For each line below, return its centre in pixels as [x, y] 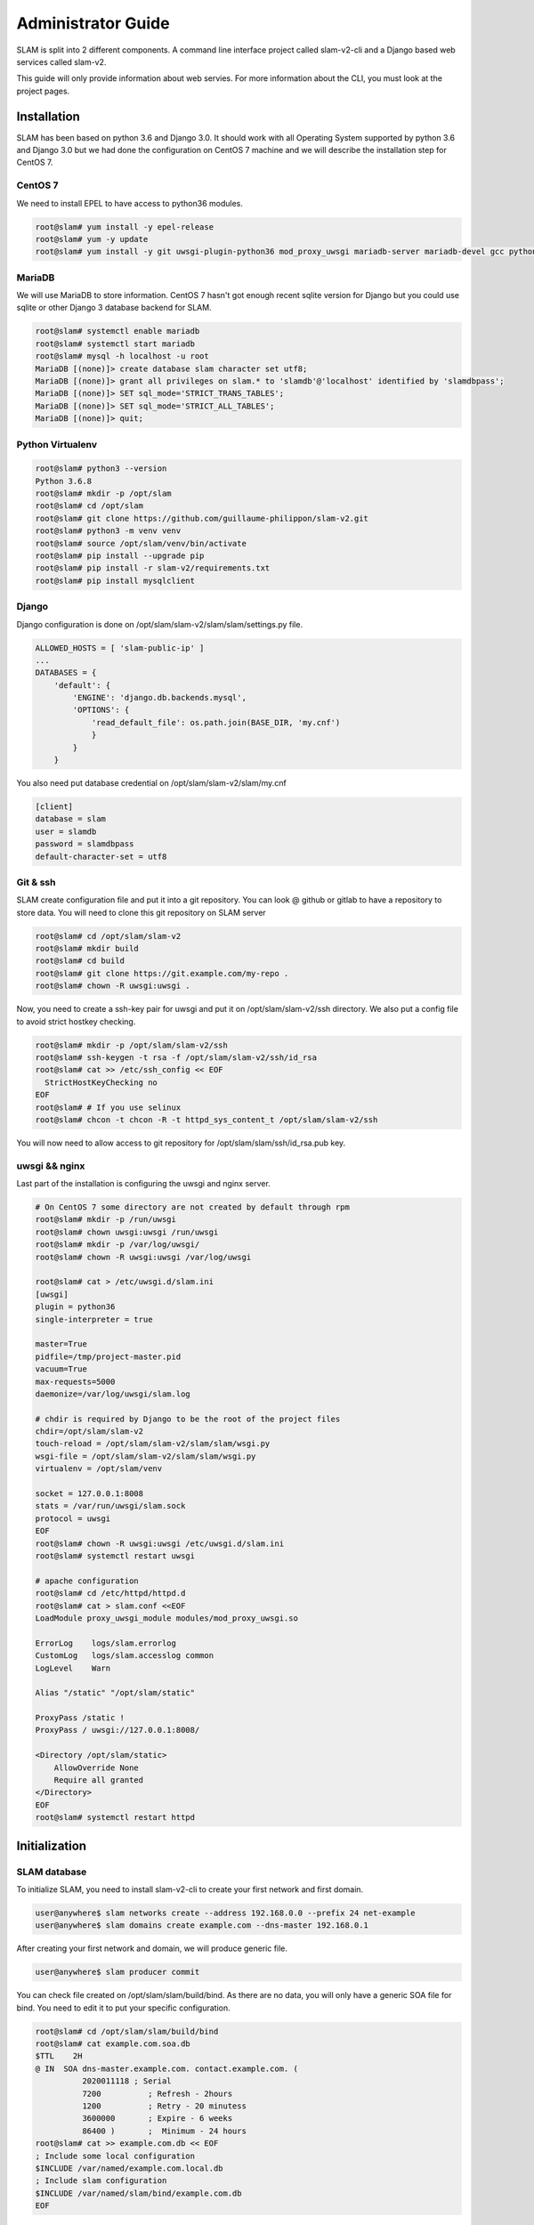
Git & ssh [36, 882]
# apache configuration [87, 1581]
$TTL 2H [59, 2056]
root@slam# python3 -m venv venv [108, 531]
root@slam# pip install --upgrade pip [120, 556]
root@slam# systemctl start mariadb [115, 344]
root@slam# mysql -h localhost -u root [122, 356]
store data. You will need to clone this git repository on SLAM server [141, 912]
